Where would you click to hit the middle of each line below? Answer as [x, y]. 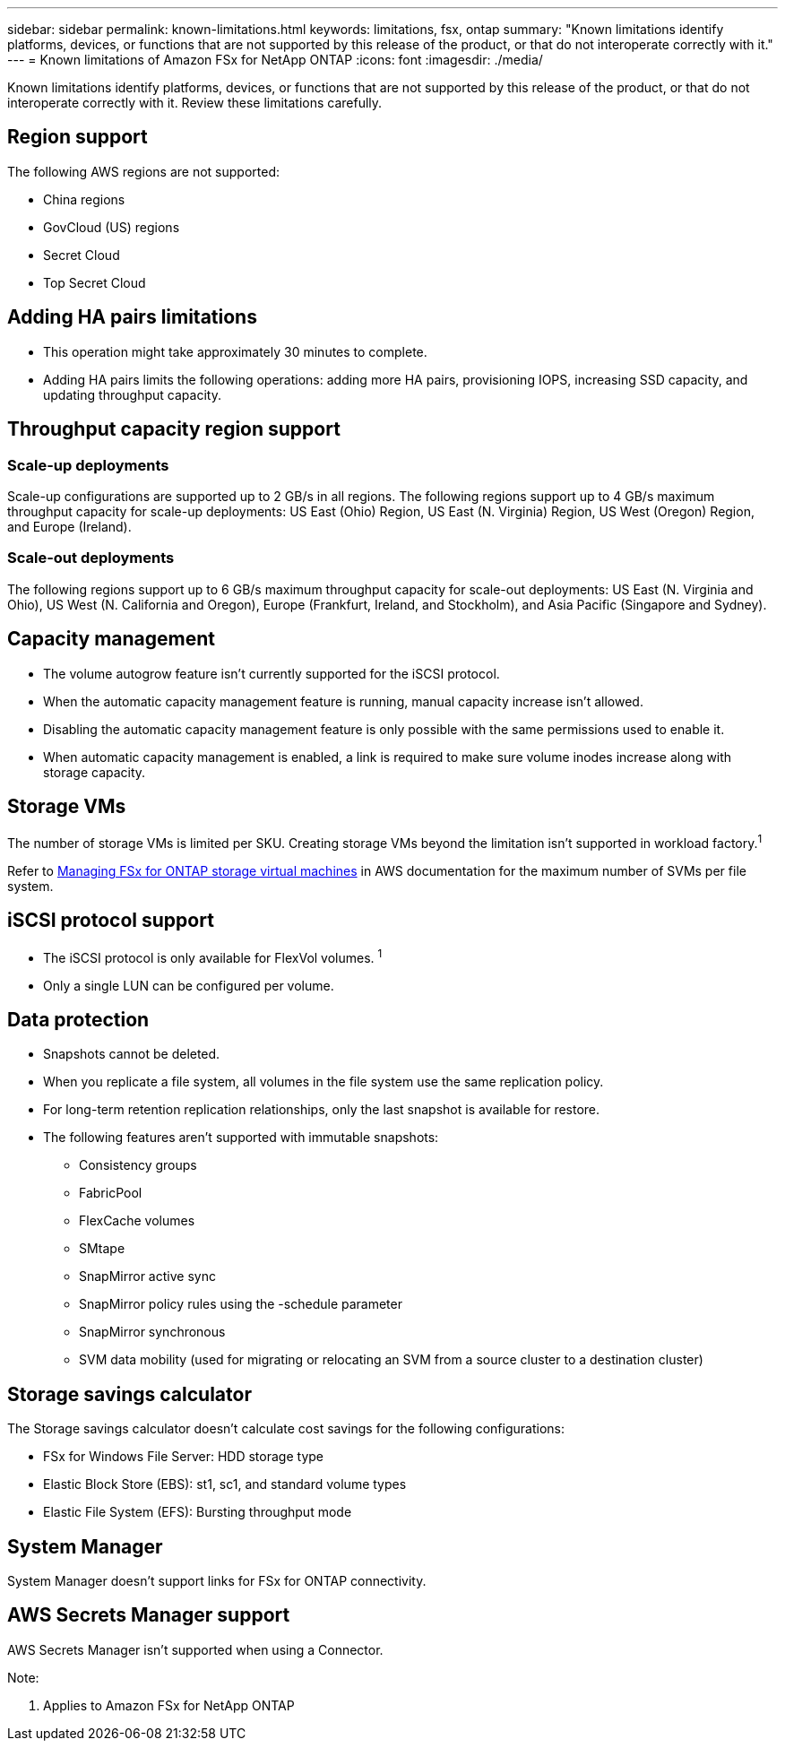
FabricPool [111, 1193]
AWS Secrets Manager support [149, 1615]
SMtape [102, 1249]
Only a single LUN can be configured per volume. [189, 985]
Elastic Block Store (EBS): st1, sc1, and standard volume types [225, 1484]
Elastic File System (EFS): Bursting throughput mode [198, 1512]
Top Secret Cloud [95, 282]
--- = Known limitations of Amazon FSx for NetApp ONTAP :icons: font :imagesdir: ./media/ [275, 60]
